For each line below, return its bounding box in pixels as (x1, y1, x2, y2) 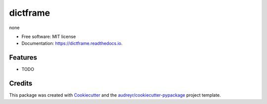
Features (9, 53, 37, 62)
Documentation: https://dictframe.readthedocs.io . (21, 40, 123, 46)
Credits (9, 79, 33, 88)
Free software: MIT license (21, 34, 76, 39)
